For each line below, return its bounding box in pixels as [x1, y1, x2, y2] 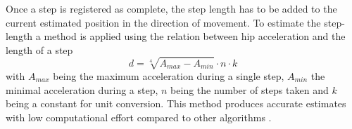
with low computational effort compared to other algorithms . [6, 109, 272, 124]
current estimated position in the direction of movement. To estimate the [6, 15, 321, 29]
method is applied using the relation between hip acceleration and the [44, 29, 346, 43]
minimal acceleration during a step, [6, 82, 158, 97]
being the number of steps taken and [170, 82, 329, 97]
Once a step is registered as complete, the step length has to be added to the [6, 1, 337, 15]
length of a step [6, 42, 73, 57]
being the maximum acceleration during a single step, [53, 68, 284, 83]
